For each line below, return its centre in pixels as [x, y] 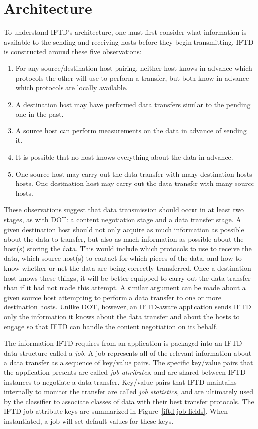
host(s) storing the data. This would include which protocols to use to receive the [128, 248]
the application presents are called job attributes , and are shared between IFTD [125, 372]
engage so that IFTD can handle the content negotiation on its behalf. [111, 326]
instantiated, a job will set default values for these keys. [89, 420]
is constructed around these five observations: [73, 51]
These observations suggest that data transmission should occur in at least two [124, 210]
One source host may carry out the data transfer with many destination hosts [134, 173]
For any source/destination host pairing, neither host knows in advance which [134, 68]
